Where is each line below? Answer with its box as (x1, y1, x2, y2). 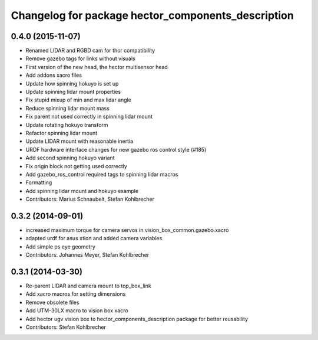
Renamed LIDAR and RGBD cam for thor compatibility (25, 47, 155, 54)
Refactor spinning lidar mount (25, 129, 98, 136)
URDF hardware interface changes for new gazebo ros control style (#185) (25, 146, 207, 153)
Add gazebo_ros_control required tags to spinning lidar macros (25, 171, 178, 178)
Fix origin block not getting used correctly (25, 162, 128, 169)
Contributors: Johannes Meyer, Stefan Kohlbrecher (25, 251, 150, 259)
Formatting (25, 179, 52, 186)
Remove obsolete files (25, 299, 79, 306)
